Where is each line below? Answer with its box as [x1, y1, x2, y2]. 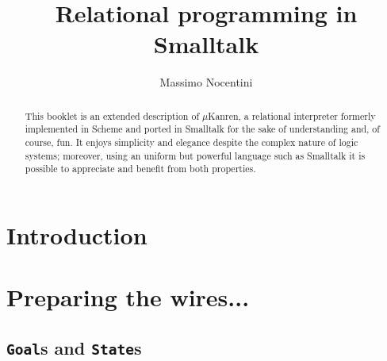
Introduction [6, 218, 148, 251]
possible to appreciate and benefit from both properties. [25, 162, 256, 175]
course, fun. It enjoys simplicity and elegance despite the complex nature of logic [25, 136, 358, 149]
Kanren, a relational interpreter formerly [208, 109, 376, 122]
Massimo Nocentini [159, 74, 253, 90]
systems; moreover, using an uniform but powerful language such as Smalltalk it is [25, 148, 366, 162]
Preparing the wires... [6, 281, 250, 313]
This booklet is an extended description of [25, 109, 200, 122]
